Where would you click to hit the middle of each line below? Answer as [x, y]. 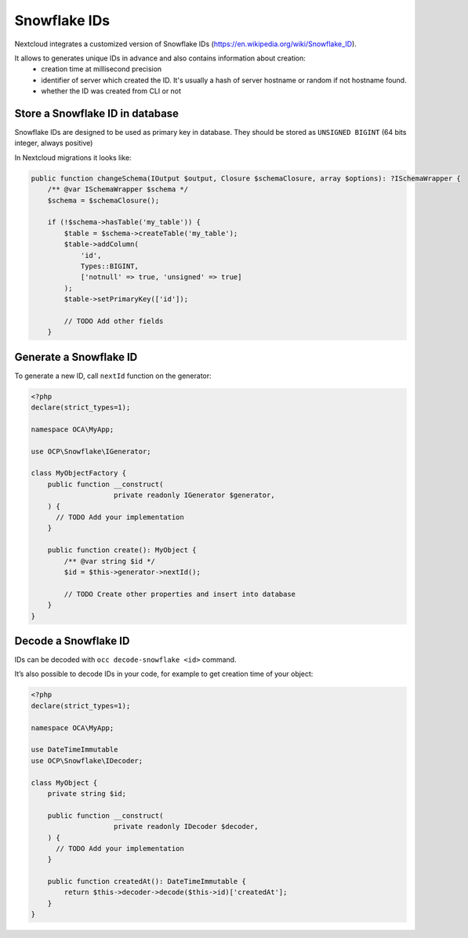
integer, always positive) [54, 143]
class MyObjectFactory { [79, 473]
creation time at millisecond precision [102, 69]
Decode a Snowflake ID [72, 640]
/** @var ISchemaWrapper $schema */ [118, 189]
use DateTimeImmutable [74, 750]
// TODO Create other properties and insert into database [180, 594]
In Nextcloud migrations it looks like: [73, 158]
